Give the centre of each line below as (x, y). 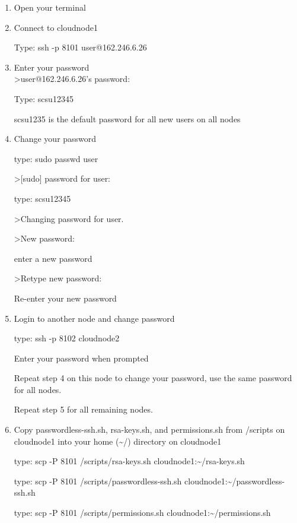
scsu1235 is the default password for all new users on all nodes (127, 118)
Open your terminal (50, 7)
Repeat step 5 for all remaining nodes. (83, 409)
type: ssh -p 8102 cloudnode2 (67, 338)
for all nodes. (38, 389)
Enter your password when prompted (81, 358)
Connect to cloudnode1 (56, 27)
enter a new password (53, 258)
